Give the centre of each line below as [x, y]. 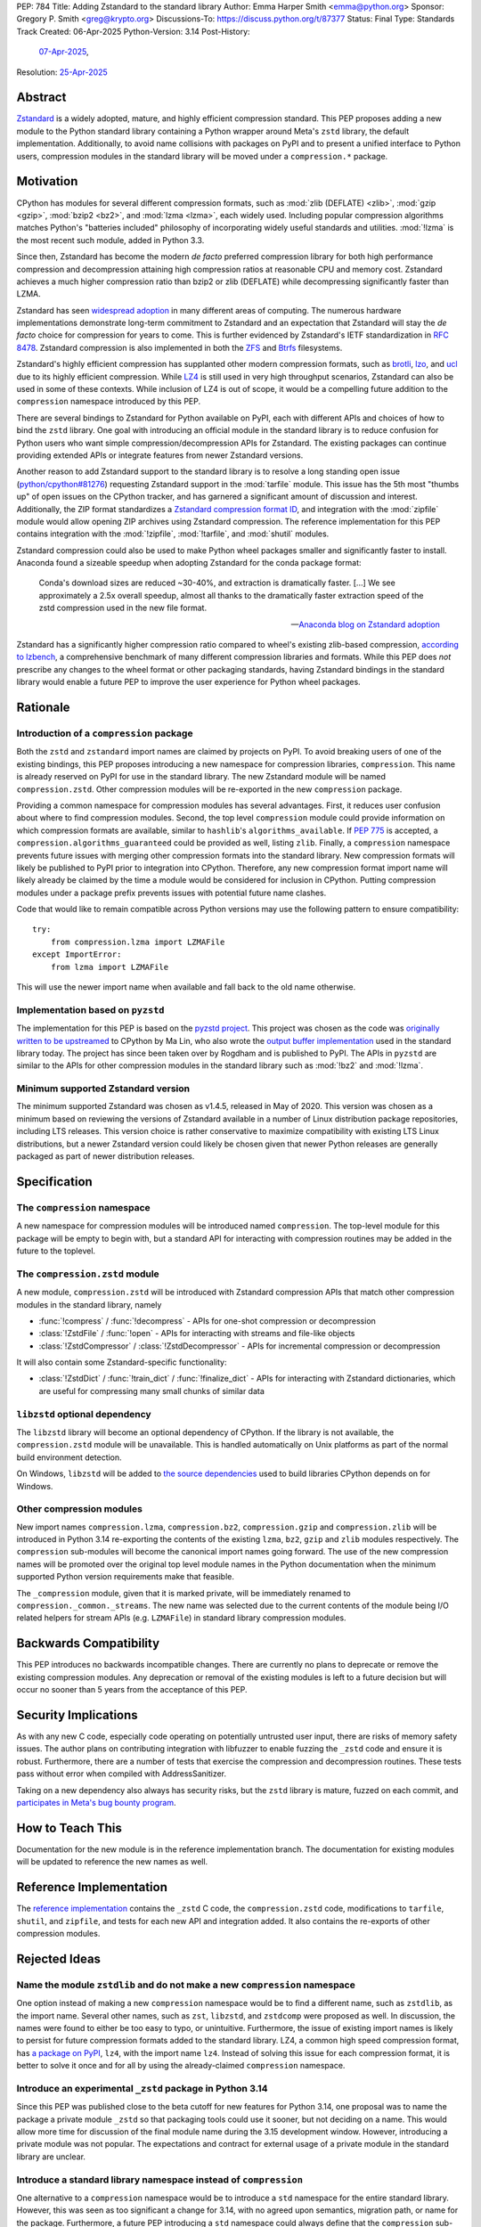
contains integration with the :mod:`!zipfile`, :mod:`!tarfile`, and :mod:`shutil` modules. [173, 534]
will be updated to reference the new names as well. [112, 1862]
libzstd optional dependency [84, 1414]
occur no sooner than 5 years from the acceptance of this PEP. [132, 1690]
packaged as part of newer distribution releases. [106, 1156]
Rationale [43, 708]
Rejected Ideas [59, 1958]
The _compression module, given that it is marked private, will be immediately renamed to [183, 1593]
